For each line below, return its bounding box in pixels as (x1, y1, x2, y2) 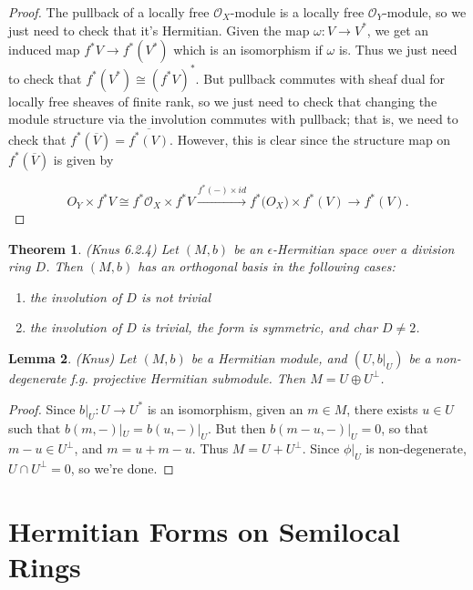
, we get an (366, 20, 429, 39)
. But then (207, 419, 266, 438)
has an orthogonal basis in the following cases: (138, 257, 396, 276)
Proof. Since (8, 399, 76, 418)
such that (8, 419, 61, 438)
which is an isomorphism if (173, 40, 323, 59)
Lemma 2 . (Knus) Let (8, 348, 137, 367)
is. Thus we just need (338, 40, 458, 59)
